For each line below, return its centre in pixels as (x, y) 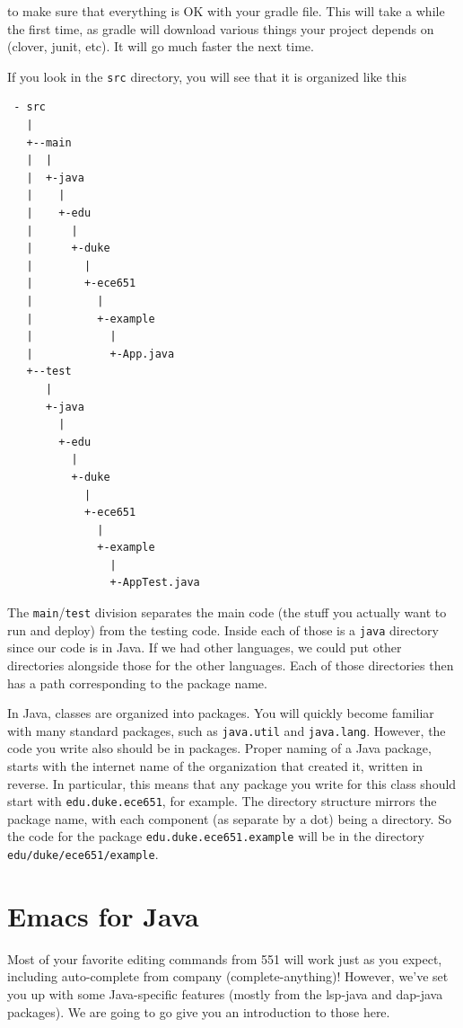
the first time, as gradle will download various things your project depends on (221, 28)
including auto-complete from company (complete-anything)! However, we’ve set (228, 976)
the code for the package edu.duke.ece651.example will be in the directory (216, 836)
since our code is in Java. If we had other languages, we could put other (205, 647)
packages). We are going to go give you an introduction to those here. (199, 1011)
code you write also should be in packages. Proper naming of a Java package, (219, 748)
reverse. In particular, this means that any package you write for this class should (232, 783)
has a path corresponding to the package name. (137, 682)
